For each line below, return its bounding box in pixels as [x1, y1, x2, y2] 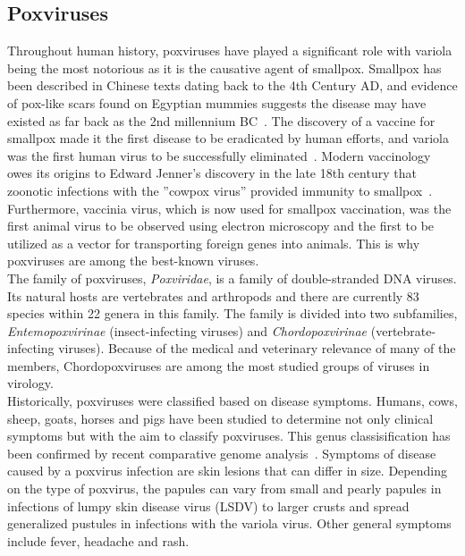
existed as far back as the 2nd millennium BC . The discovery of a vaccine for [7, 111, 435, 130]
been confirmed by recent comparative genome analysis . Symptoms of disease [7, 443, 436, 462]
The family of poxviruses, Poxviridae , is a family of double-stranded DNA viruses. [7, 268, 457, 287]
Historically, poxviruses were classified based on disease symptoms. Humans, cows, [7, 392, 458, 410]
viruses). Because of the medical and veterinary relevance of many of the [58, 339, 456, 358]
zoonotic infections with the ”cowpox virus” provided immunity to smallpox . [7, 181, 433, 199]
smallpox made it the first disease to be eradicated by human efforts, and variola [7, 129, 450, 147]
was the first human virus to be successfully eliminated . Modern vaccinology [7, 146, 431, 164]
